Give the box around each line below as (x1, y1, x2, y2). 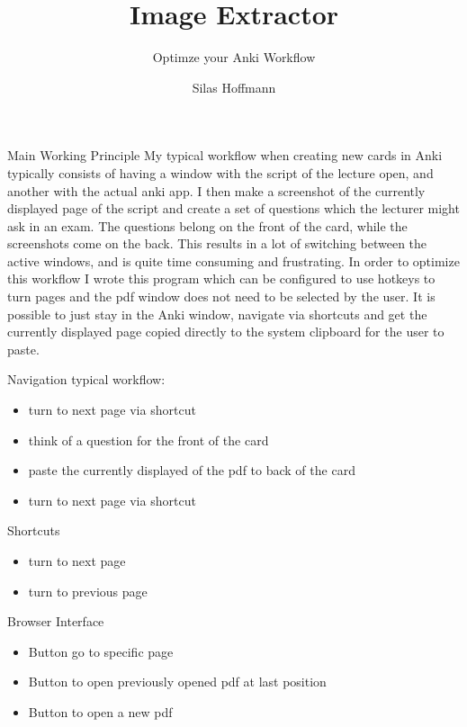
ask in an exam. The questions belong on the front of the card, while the (7, 216, 408, 235)
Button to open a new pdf (28, 702, 173, 721)
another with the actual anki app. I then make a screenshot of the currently (7, 181, 426, 200)
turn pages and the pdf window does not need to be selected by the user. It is (7, 287, 436, 306)
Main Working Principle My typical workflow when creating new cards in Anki (7, 146, 443, 165)
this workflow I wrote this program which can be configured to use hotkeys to (7, 269, 436, 288)
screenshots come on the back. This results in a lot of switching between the (7, 234, 427, 253)
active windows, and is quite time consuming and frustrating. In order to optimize (7, 251, 460, 270)
